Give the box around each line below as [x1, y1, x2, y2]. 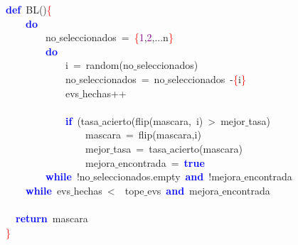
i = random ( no [65, 58, 134, 72]
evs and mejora [147, 183, 219, 197]
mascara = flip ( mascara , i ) [85, 127, 201, 142]
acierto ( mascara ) [169, 141, 243, 156]
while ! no [46, 169, 90, 184]
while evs [26, 183, 71, 197]
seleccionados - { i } [168, 71, 246, 86]
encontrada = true [118, 155, 205, 170]
